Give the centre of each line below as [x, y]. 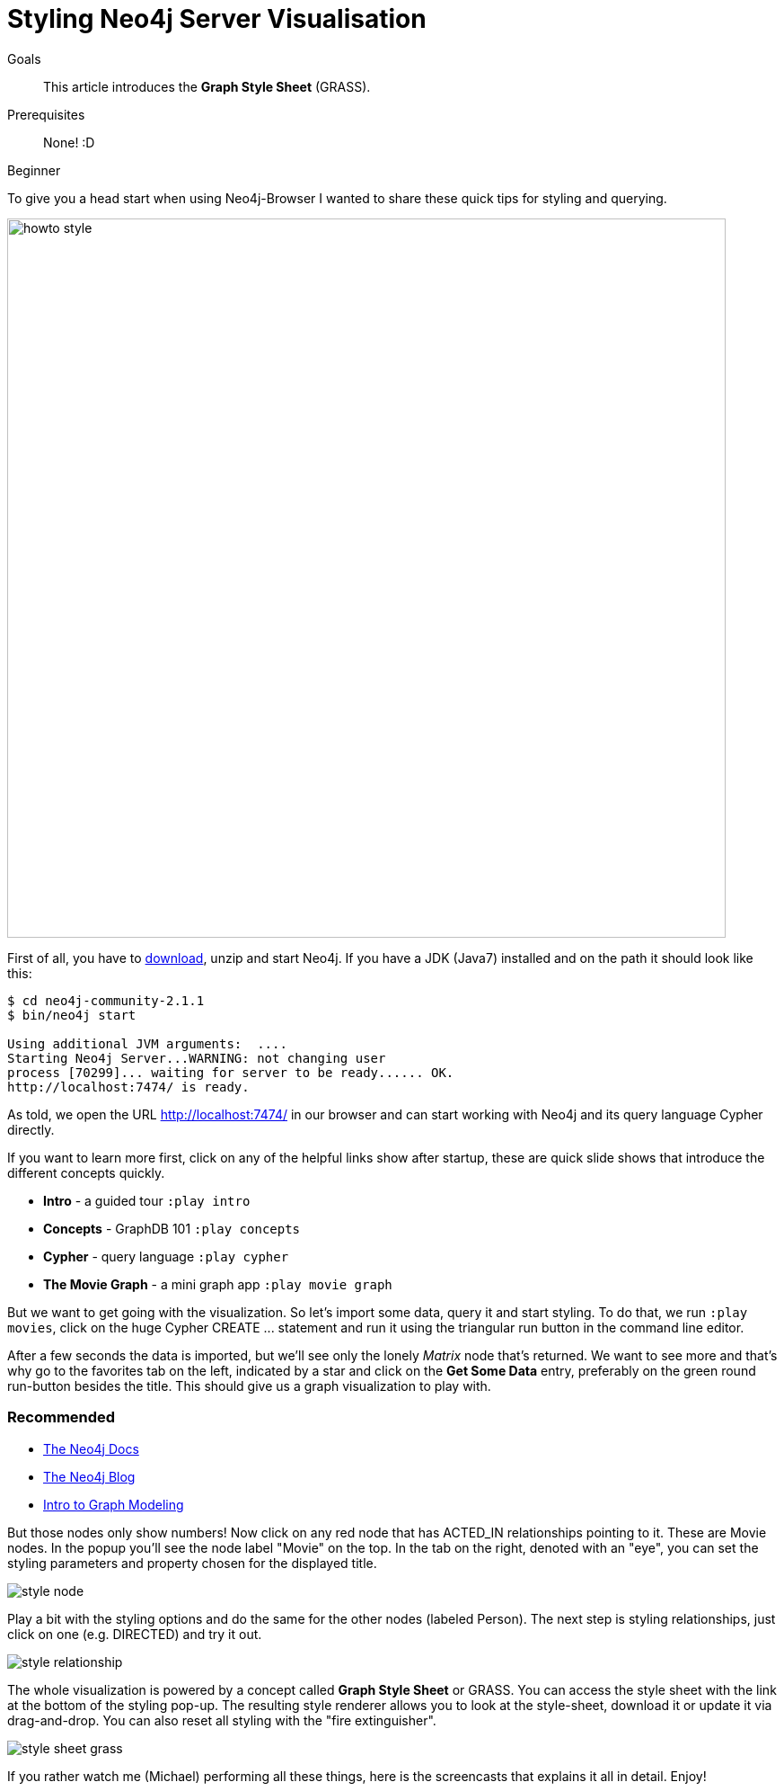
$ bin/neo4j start [72, 1015]
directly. [31, 1129]
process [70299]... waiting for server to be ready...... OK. [231, 1072]
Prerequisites [46, 114]
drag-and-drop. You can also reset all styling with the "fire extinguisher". [222, 1720]
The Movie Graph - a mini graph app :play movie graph [218, 1284]
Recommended [62, 1417]
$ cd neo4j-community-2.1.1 [106, 1000]
